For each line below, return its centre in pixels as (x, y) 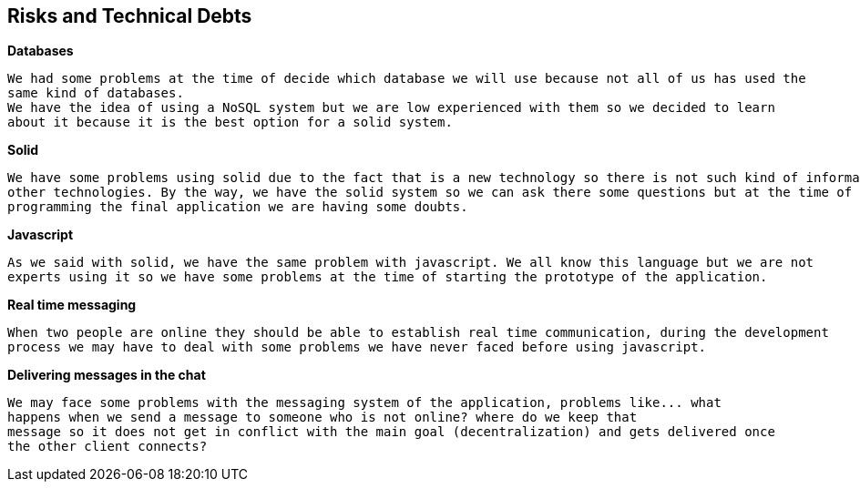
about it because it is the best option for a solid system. (230, 122)
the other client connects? (107, 447)
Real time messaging (72, 305)
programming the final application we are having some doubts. (238, 207)
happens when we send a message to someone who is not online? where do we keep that (322, 418)
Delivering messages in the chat (107, 375)
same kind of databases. (96, 93)
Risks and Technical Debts (130, 16)
